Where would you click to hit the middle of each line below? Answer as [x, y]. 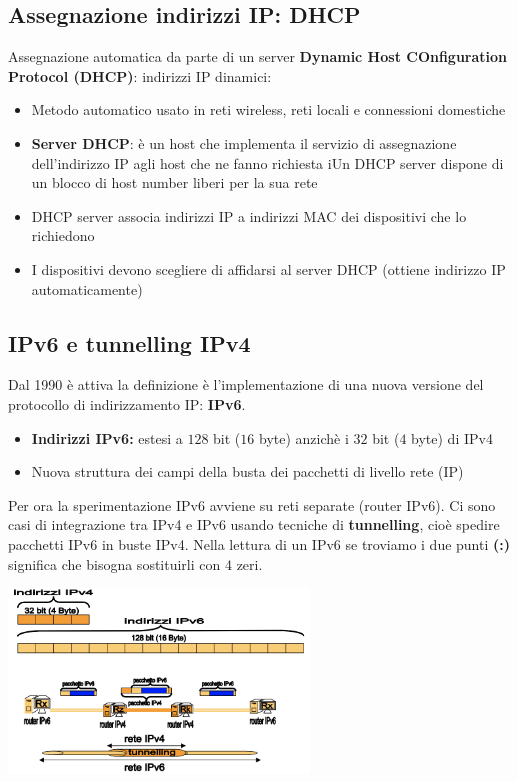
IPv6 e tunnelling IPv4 [129, 342]
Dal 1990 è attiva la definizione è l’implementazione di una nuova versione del [246, 384]
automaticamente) [87, 288]
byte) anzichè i [303, 437]
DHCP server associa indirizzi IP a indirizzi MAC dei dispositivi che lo [249, 215]
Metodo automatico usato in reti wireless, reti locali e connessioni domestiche [268, 109]
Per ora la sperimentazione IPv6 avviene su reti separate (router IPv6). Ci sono [252, 504]
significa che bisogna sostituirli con [114, 563]
